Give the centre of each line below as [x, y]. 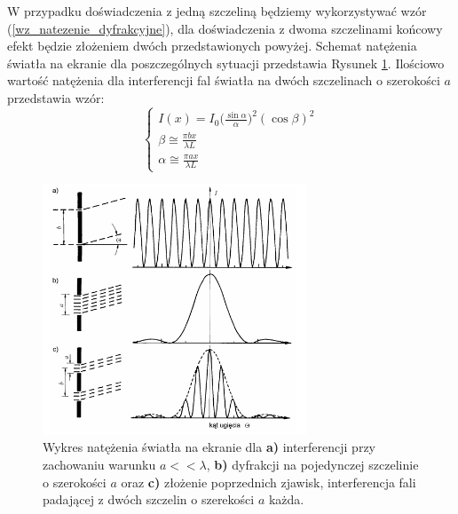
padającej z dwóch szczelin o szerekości [149, 499]
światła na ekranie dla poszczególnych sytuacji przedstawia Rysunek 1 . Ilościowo [226, 63]
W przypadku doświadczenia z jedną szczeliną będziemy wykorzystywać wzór [217, 11]
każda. [286, 499]
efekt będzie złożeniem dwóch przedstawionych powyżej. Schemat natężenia [212, 46]
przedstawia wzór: [56, 97]
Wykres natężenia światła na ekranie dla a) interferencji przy [209, 447]
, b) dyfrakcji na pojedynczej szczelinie [312, 465]
